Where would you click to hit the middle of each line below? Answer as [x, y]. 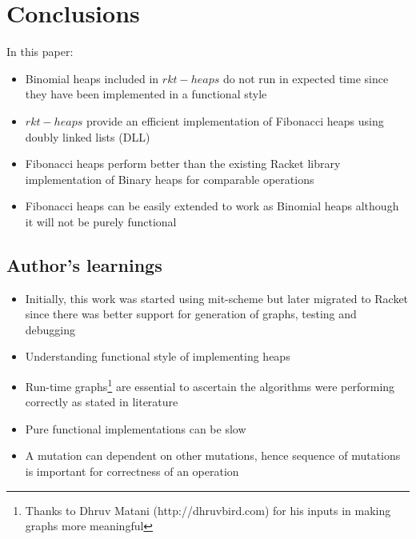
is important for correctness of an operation [132, 471]
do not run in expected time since [306, 78]
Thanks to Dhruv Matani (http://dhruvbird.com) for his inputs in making [208, 510]
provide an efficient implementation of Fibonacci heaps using [235, 120]
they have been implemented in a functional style [146, 94]
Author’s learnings [84, 264]
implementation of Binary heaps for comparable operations [170, 179]
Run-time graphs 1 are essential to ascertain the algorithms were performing [210, 385]
